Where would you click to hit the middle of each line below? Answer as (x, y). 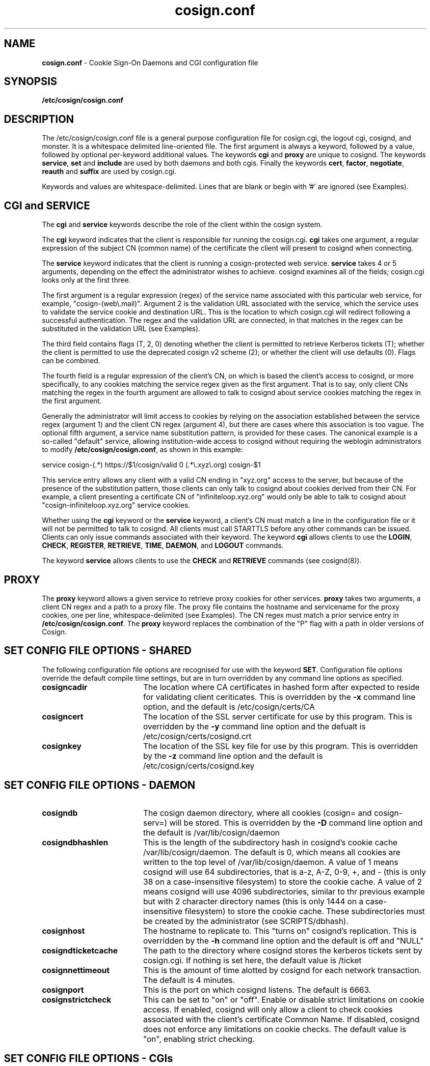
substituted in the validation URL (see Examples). (121, 329)
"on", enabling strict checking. (199, 1039)
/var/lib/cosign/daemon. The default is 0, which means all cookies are (272, 852)
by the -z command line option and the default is (233, 756)
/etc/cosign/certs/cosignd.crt (197, 736)
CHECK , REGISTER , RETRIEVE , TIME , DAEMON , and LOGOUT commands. (163, 546)
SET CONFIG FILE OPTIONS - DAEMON (100, 785)
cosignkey (62, 746)
